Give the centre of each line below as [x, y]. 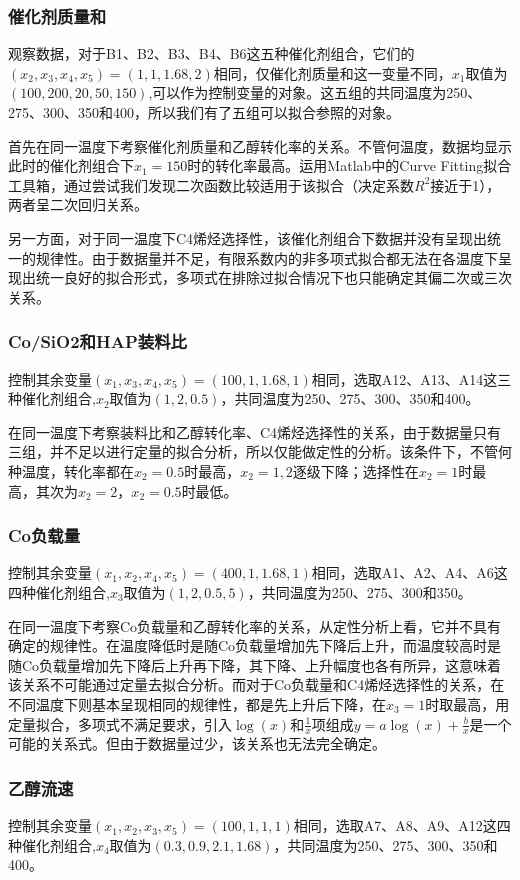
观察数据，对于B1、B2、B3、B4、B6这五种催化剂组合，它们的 [211, 53]
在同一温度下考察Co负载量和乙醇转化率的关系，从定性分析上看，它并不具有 [255, 625]
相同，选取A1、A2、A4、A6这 [409, 572]
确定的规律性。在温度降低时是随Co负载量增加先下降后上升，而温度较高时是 [255, 645]
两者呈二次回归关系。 [78, 204]
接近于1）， [465, 184]
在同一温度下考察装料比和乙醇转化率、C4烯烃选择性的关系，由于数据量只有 [255, 431]
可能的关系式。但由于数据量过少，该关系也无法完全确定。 [197, 743]
